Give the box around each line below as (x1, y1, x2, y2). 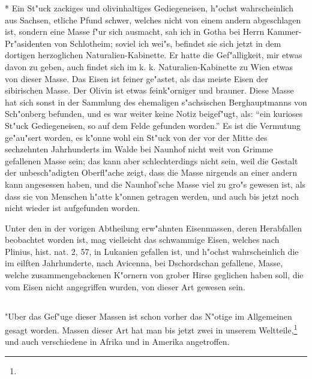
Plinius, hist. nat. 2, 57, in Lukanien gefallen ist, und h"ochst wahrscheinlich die (5, 245, 299, 257)
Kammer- (266, 25, 302, 38)
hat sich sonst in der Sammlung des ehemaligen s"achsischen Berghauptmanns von (5, 95, 307, 108)
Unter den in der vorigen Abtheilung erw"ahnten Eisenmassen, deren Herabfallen (5, 221, 302, 234)
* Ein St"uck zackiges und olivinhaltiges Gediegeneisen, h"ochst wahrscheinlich (5, 2, 293, 14)
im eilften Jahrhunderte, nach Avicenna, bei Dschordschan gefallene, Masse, (5, 257, 283, 269)
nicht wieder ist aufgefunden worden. (5, 201, 140, 214)
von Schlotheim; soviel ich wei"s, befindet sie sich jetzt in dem (54, 37, 281, 49)
